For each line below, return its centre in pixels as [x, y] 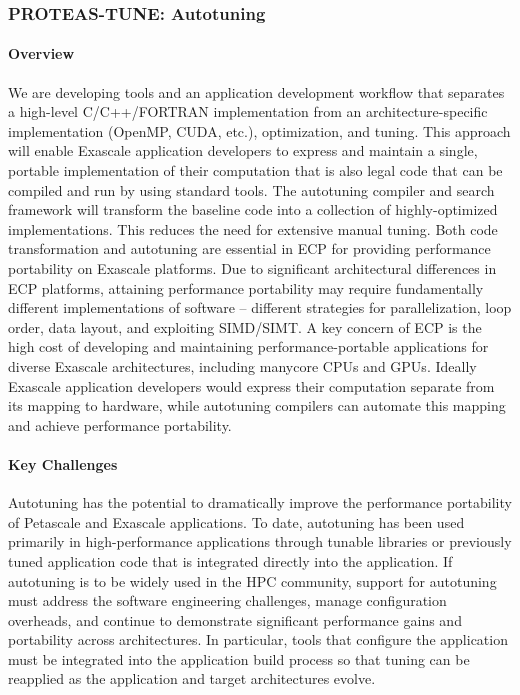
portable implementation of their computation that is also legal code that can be [255, 170]
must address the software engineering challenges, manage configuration [227, 600]
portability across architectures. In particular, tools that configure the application [258, 639]
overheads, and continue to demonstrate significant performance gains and [235, 619]
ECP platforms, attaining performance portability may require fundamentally [246, 287]
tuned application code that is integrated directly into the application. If [230, 560]
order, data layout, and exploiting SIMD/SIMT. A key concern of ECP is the [245, 326]
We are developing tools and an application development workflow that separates [256, 91]
